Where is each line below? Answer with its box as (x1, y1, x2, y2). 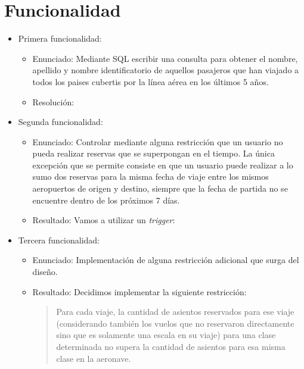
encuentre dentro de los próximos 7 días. (32, 193, 180, 206)
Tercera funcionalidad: (18, 233, 100, 246)
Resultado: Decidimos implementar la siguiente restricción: (32, 285, 247, 298)
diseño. (32, 265, 58, 278)
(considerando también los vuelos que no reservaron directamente (56, 317, 294, 329)
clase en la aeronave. (56, 352, 131, 364)
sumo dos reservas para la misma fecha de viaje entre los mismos (32, 170, 269, 183)
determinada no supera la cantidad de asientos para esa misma (56, 340, 286, 352)
